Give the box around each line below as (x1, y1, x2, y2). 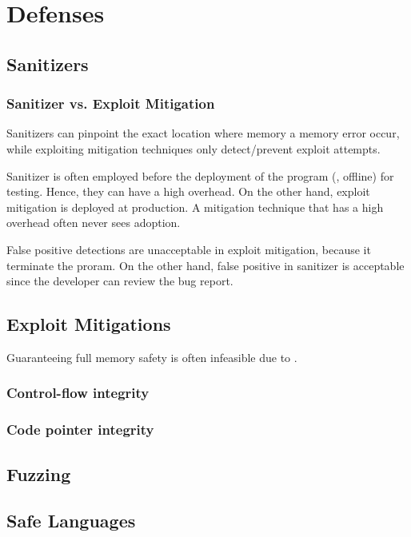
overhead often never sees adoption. (6, 214, 181, 231)
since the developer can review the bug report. (6, 272, 233, 289)
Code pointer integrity (6, 420, 154, 440)
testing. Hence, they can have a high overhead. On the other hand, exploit (6, 183, 370, 200)
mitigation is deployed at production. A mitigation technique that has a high (6, 198, 384, 215)
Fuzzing (6, 461, 71, 486)
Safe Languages (6, 508, 136, 533)
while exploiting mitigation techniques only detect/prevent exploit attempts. (6, 140, 381, 157)
